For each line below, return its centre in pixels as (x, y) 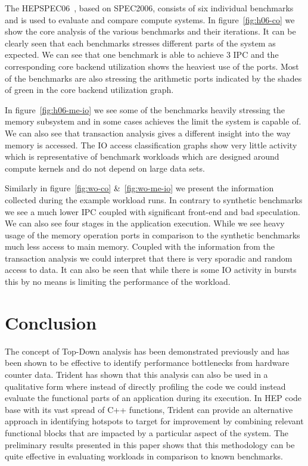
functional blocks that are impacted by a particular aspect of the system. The (147, 432)
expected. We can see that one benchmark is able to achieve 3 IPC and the (142, 55)
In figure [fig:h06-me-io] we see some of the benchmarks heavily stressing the (145, 109)
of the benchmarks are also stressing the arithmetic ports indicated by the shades (153, 78)
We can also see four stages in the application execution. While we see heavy (145, 223)
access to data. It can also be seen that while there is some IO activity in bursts (151, 270)
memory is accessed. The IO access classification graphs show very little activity (151, 145)
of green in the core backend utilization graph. (89, 90)
